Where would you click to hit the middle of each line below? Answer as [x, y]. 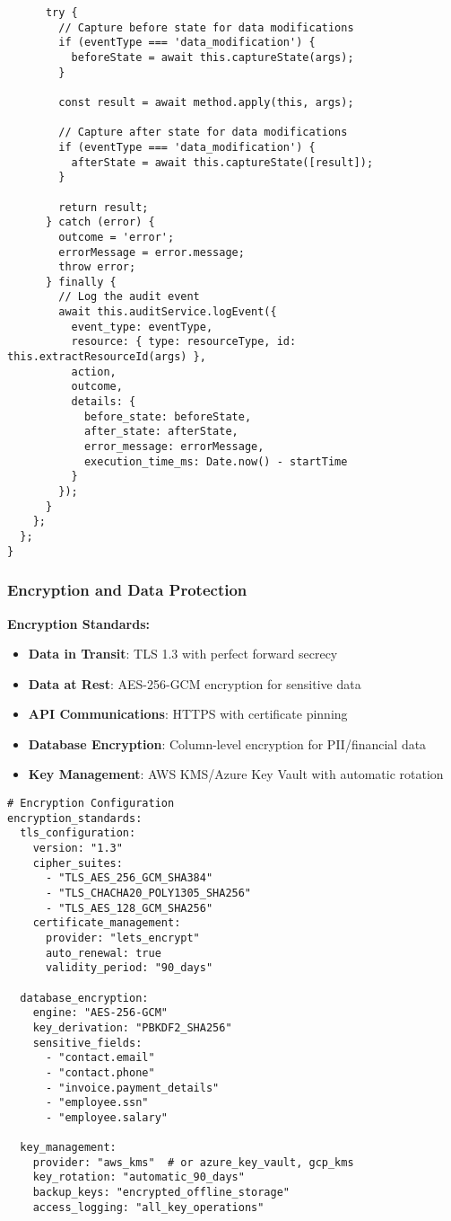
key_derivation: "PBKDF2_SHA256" [132, 1027]
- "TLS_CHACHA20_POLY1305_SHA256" [148, 893]
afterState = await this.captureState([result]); [222, 162]
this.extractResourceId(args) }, [107, 357]
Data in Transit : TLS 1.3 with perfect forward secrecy [183, 654]
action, [94, 372]
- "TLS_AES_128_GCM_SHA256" [129, 908]
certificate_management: [107, 923]
